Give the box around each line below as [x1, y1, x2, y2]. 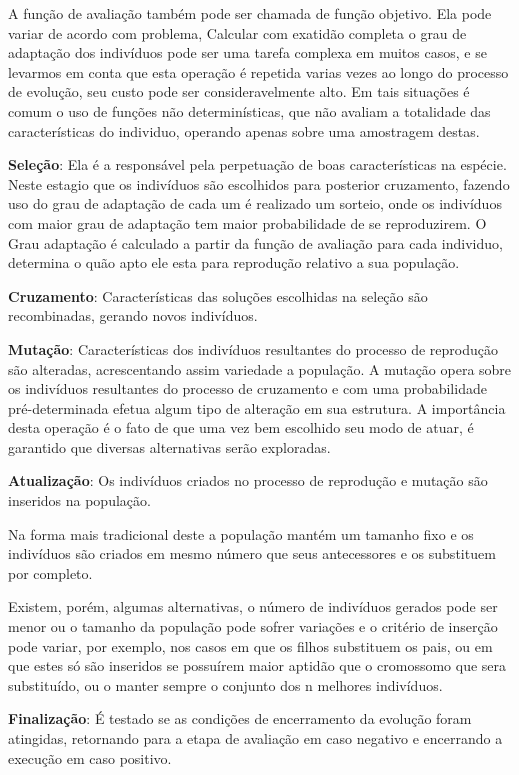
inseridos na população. [8, 490, 151, 511]
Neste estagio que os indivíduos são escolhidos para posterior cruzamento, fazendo [8, 173, 510, 194]
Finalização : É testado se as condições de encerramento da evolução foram [8, 708, 472, 729]
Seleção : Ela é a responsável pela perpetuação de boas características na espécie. [8, 154, 507, 175]
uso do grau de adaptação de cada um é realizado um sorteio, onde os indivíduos [8, 193, 502, 214]
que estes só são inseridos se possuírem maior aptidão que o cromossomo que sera [8, 655, 507, 676]
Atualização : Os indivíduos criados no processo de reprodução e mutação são [8, 470, 488, 491]
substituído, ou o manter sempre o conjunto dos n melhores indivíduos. [8, 674, 443, 695]
